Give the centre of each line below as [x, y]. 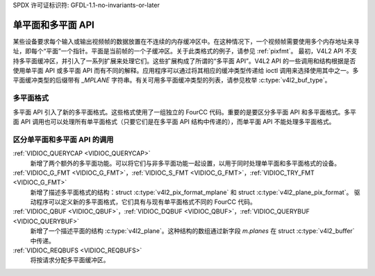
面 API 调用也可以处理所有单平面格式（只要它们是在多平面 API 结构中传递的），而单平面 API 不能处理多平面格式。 [174, 122]
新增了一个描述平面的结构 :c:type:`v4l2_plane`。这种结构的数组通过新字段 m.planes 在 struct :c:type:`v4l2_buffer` [192, 231]
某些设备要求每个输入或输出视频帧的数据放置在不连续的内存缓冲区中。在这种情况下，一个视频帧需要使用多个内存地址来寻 [186, 41]
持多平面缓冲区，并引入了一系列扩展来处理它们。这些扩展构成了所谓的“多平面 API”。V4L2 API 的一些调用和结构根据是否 [184, 61]
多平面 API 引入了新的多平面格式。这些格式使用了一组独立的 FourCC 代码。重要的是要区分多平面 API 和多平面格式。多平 [185, 112]
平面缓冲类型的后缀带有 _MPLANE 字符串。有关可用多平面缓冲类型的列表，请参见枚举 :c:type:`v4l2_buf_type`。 [172, 80]
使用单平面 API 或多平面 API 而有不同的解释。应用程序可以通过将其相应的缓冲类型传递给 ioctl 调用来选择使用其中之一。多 [186, 71]
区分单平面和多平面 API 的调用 [63, 139]
